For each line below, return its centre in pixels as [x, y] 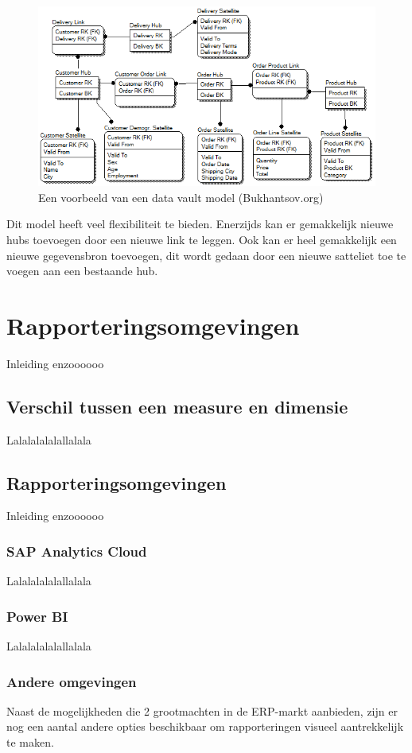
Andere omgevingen [72, 681]
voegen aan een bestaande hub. [82, 271]
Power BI [37, 616]
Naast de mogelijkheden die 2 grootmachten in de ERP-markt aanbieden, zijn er [202, 710]
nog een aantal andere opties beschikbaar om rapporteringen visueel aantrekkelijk [205, 726]
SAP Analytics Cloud [77, 551]
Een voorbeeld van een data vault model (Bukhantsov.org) [181, 197]
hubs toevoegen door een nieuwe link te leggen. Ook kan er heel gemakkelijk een [202, 239]
